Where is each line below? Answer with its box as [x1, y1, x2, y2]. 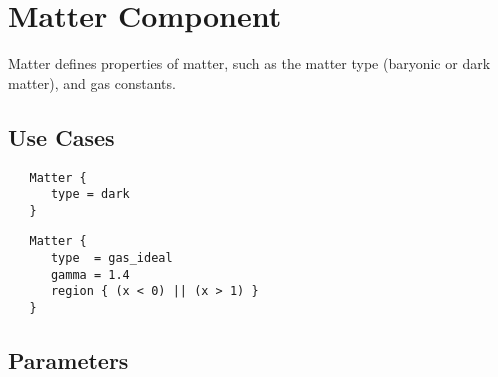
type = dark [50, 187, 130, 202]
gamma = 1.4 [50, 267, 130, 282]
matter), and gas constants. [8, 72, 176, 93]
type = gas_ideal [50, 251, 173, 266]
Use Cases [8, 121, 115, 152]
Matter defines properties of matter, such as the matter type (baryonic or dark [8, 53, 491, 74]
